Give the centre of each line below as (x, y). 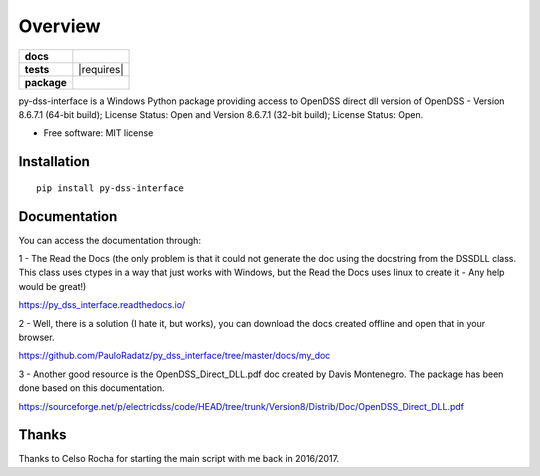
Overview (59, 26)
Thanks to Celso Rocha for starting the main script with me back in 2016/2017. (179, 459)
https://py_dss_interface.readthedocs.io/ (102, 305)
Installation (54, 161)
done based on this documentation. (91, 388)
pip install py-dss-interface (110, 188)
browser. (36, 337)
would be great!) (52, 286)
